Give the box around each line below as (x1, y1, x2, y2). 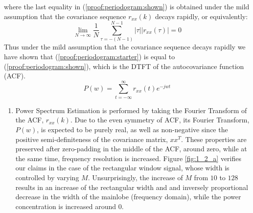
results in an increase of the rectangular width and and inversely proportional (15, 182, 248, 192)
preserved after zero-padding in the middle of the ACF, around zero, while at (15, 143, 247, 154)
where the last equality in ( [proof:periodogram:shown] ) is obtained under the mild (4, 1, 250, 11)
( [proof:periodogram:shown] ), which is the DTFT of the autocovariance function (4, 61, 244, 71)
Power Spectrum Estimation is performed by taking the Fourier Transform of (15, 105, 247, 115)
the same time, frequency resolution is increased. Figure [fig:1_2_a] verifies (15, 153, 242, 163)
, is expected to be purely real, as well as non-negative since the (37, 124, 228, 134)
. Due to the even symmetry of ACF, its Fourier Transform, (70, 115, 250, 125)
